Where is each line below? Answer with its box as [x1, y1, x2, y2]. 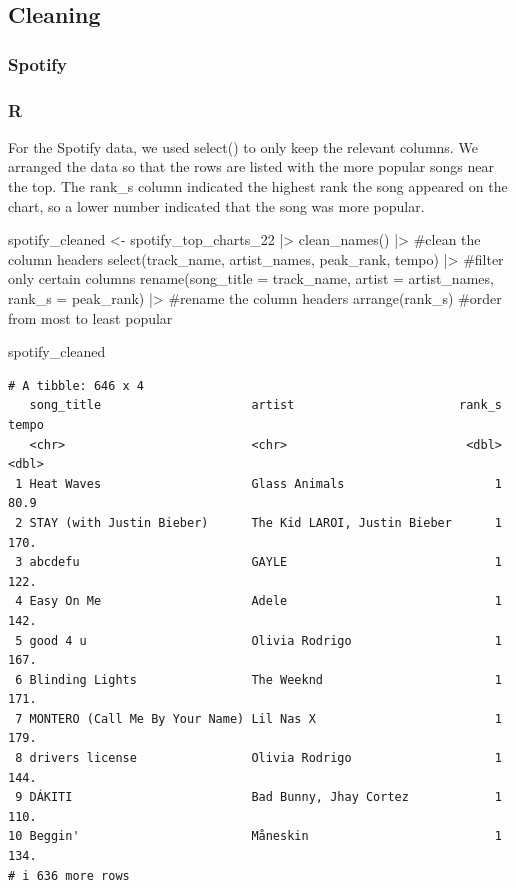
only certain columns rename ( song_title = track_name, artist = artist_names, [8, 268, 494, 289]
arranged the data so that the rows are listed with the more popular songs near [8, 156, 494, 177]
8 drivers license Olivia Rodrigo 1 [15, 751, 502, 766]
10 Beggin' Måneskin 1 [8, 829, 502, 844]
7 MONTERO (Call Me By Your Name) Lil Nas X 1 [15, 711, 502, 726]
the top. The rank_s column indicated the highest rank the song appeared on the [8, 176, 508, 197]
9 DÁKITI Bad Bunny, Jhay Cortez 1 [15, 790, 502, 805]
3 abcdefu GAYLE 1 [15, 555, 502, 570]
